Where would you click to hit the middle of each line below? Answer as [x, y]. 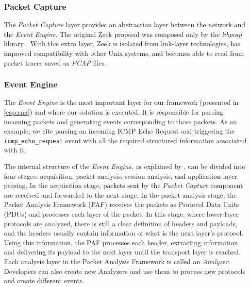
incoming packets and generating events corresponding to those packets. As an [121, 121]
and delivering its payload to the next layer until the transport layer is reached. [122, 252]
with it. [15, 150]
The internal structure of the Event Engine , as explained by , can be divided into [125, 166]
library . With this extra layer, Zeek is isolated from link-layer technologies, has [122, 43]
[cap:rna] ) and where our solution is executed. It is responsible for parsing [114, 112]
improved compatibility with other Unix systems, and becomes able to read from [124, 53]
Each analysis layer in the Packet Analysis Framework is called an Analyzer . [117, 261]
